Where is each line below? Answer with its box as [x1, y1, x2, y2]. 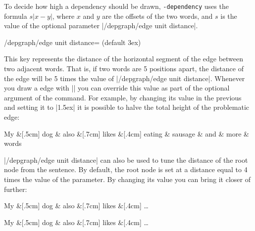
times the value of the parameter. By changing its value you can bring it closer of [4, 174, 251, 184]
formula [4, 10, 27, 21]
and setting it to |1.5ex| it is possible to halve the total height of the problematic [4, 102, 250, 112]
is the [220, 10, 237, 21]
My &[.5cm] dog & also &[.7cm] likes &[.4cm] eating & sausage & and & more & [4, 128, 249, 139]
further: [4, 184, 27, 194]
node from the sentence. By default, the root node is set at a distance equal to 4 [4, 164, 248, 175]
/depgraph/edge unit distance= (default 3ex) [4, 37, 141, 47]
